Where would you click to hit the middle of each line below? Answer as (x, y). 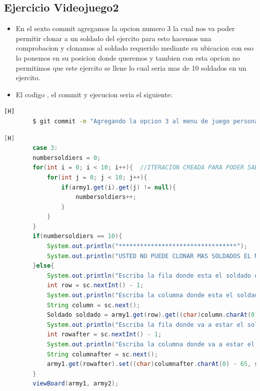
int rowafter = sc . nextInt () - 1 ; (104, 335)
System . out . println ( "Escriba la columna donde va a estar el (151, 345)
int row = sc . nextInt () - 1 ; (95, 285)
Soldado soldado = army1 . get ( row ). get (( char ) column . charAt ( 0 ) (152, 315)
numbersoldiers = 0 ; (67, 158)
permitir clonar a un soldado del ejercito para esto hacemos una (113, 38)
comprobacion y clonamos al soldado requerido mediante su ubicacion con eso (135, 48)
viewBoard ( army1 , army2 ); (76, 384)
